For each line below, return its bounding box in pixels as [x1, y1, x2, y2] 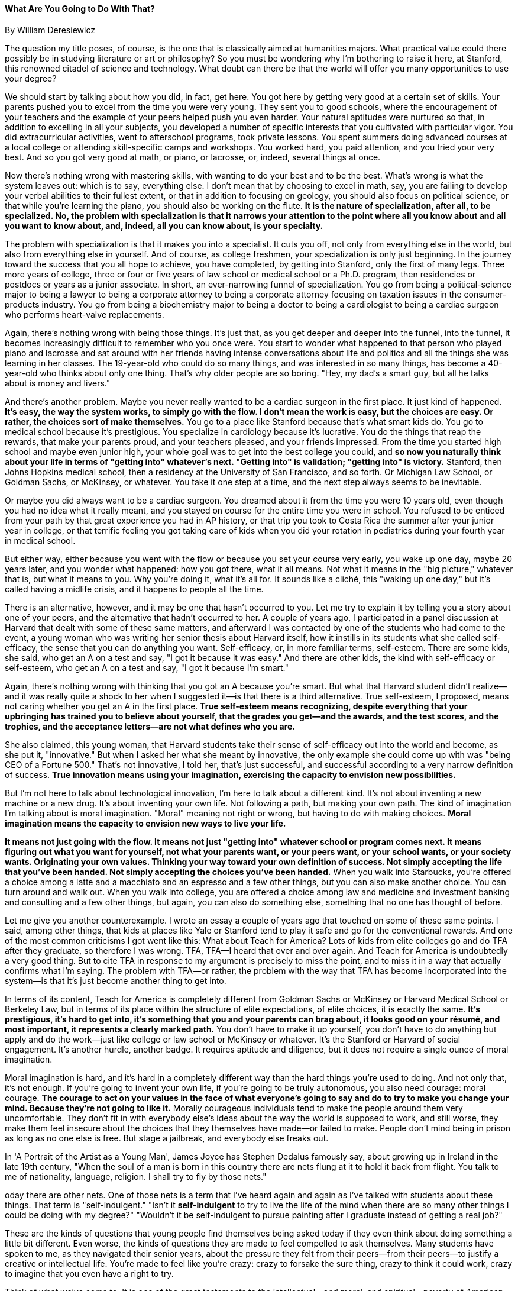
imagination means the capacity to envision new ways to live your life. [5, 818, 286, 828]
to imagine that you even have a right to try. [5, 1268, 174, 1279]
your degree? [5, 73, 57, 83]
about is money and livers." [5, 377, 111, 388]
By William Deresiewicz [5, 24, 95, 35]
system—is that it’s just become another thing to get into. [5, 975, 226, 986]
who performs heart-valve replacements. [5, 309, 164, 319]
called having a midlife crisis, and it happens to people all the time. [5, 583, 264, 594]
